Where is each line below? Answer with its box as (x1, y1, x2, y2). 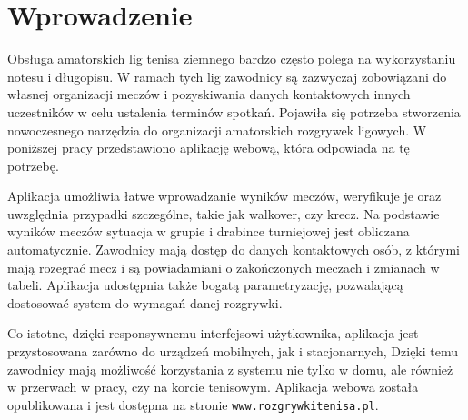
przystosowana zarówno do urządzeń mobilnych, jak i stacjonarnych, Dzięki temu (7, 342, 459, 361)
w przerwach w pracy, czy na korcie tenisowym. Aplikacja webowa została (7, 377, 419, 396)
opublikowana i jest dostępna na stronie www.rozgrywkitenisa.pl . (7, 395, 379, 414)
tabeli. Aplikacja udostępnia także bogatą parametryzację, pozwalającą (7, 275, 403, 295)
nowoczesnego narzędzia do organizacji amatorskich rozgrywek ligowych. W (7, 120, 427, 139)
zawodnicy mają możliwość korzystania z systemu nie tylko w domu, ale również (7, 359, 453, 378)
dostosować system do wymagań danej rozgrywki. (7, 293, 283, 312)
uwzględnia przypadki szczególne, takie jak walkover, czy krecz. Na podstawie (7, 204, 440, 223)
